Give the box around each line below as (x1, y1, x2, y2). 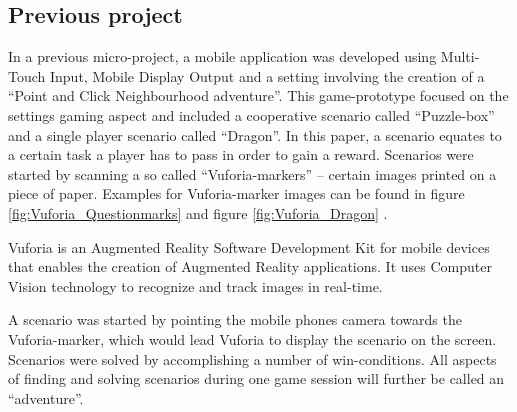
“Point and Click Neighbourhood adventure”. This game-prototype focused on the (8, 85, 509, 106)
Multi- (440, 46, 480, 67)
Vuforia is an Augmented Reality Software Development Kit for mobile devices (8, 236, 490, 257)
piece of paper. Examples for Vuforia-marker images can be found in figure (8, 183, 465, 204)
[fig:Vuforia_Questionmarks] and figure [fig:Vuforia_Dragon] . (8, 202, 388, 223)
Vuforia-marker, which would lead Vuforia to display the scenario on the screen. (8, 328, 497, 349)
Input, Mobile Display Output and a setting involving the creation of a (49, 65, 485, 86)
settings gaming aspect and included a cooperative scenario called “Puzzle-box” (8, 104, 495, 125)
